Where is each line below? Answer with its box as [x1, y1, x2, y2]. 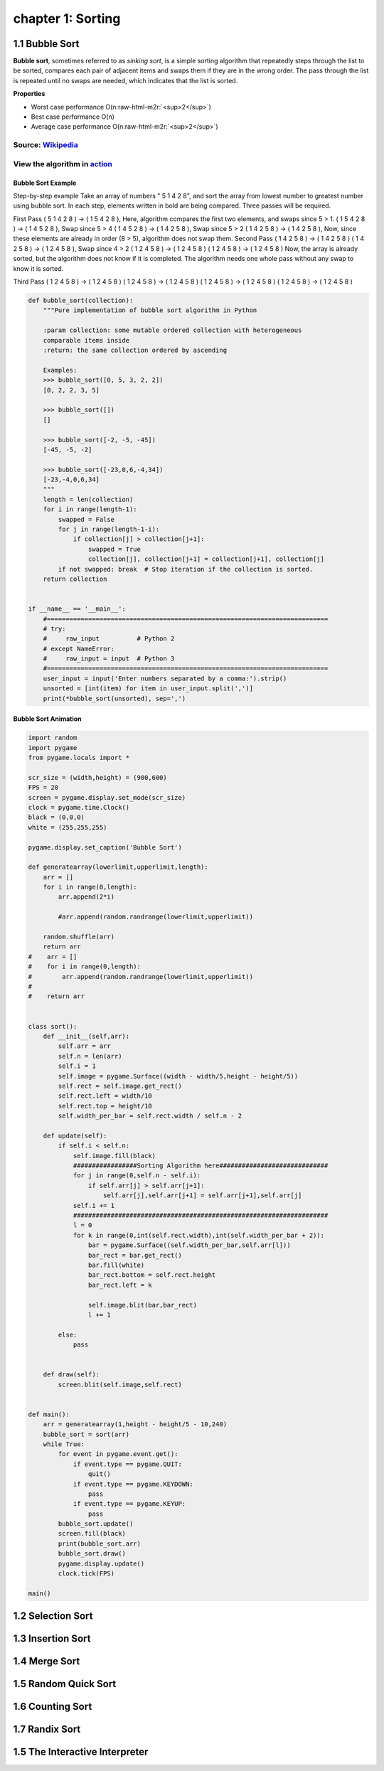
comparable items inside [43, 336, 130, 344]
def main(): [28, 1410, 70, 1418]
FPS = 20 [28, 783, 59, 792]
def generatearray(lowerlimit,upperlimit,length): [28, 863, 209, 871]
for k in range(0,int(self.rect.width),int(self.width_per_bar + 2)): [73, 1231, 325, 1239]
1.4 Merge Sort [13, 1655, 80, 1667]
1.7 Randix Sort [13, 1723, 81, 1735]
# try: [43, 624, 66, 633]
